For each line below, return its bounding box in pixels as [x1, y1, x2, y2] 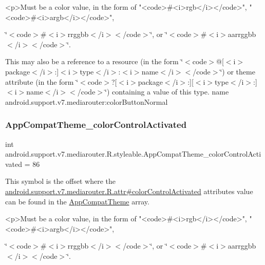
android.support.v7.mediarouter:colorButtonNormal [5, 96, 168, 107]
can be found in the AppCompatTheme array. [5, 196, 149, 206]
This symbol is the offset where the [5, 176, 116, 186]
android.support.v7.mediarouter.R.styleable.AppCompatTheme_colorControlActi [5, 148, 261, 159]
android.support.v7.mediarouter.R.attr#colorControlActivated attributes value [5, 185, 253, 196]
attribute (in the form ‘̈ [5, 76, 79, 87]
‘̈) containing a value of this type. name [105, 86, 229, 97]
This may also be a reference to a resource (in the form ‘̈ [5, 56, 183, 67]
